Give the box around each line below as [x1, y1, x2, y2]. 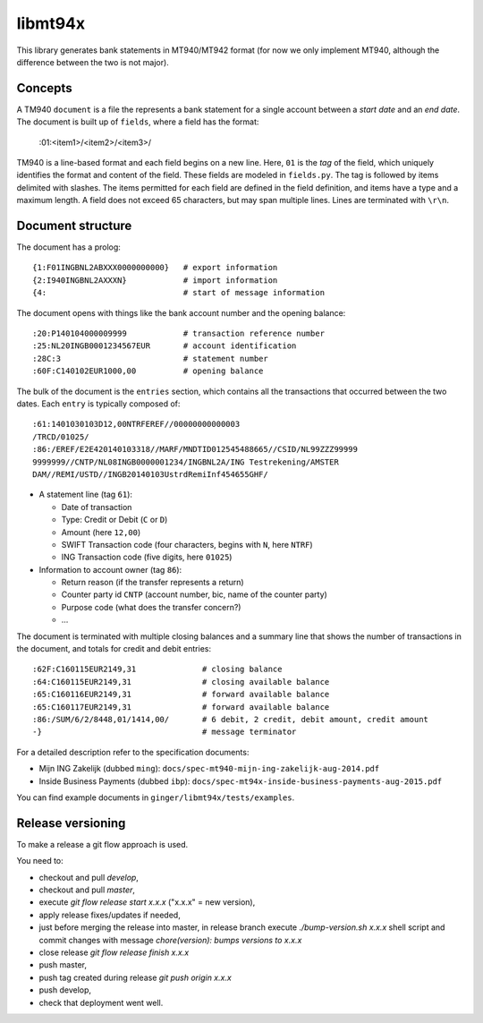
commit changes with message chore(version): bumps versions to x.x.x [38, 934, 302, 945]
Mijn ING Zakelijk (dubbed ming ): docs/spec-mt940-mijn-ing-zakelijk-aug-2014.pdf [38, 763, 380, 774]
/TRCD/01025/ [32, 431, 89, 442]
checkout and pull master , [38, 884, 136, 895]
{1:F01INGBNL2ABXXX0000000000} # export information [32, 262, 278, 273]
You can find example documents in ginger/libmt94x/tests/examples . [16, 792, 295, 803]
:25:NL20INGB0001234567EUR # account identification [32, 341, 297, 351]
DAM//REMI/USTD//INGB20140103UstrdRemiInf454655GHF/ [32, 469, 268, 479]
